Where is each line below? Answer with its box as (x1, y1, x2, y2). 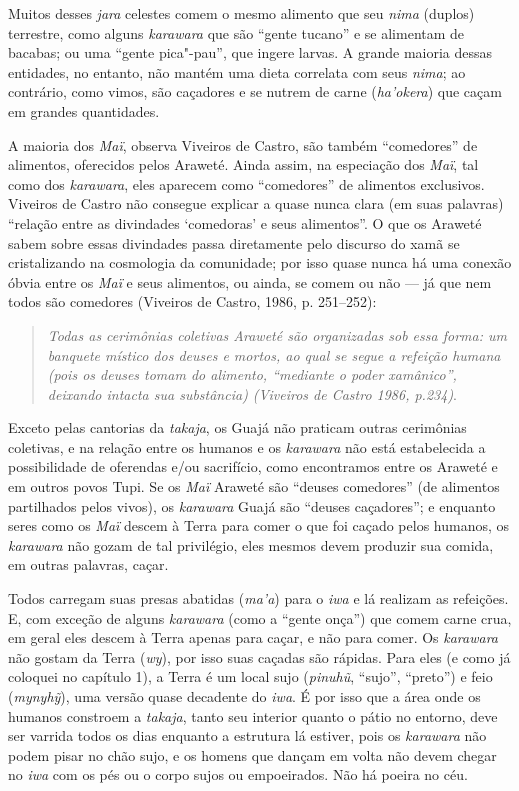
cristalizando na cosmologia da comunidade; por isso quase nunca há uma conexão (8, 252, 512, 273)
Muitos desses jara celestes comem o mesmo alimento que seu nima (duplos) (8, 3, 475, 23)
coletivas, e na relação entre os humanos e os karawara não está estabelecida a (8, 436, 486, 457)
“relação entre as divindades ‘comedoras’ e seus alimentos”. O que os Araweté (8, 212, 482, 233)
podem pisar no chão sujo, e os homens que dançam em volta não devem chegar (8, 744, 497, 765)
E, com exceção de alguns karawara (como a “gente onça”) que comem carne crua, (8, 607, 512, 628)
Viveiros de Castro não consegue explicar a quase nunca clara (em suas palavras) (8, 193, 504, 214)
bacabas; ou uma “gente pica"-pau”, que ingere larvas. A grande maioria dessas (8, 42, 493, 63)
